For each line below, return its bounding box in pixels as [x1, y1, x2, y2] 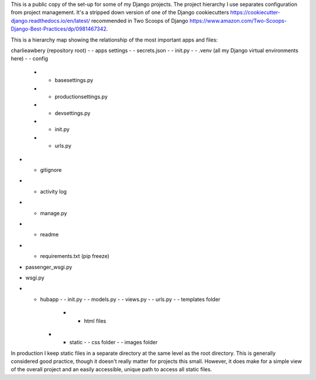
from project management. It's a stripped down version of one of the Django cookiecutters [11, 9, 229, 16]
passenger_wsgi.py [25, 263, 73, 270]
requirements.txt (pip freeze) [40, 253, 109, 260]
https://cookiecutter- [230, 9, 280, 16]
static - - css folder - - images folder [69, 339, 158, 346]
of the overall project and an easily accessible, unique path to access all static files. [11, 366, 212, 373]
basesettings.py [54, 77, 94, 84]
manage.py [40, 209, 67, 216]
